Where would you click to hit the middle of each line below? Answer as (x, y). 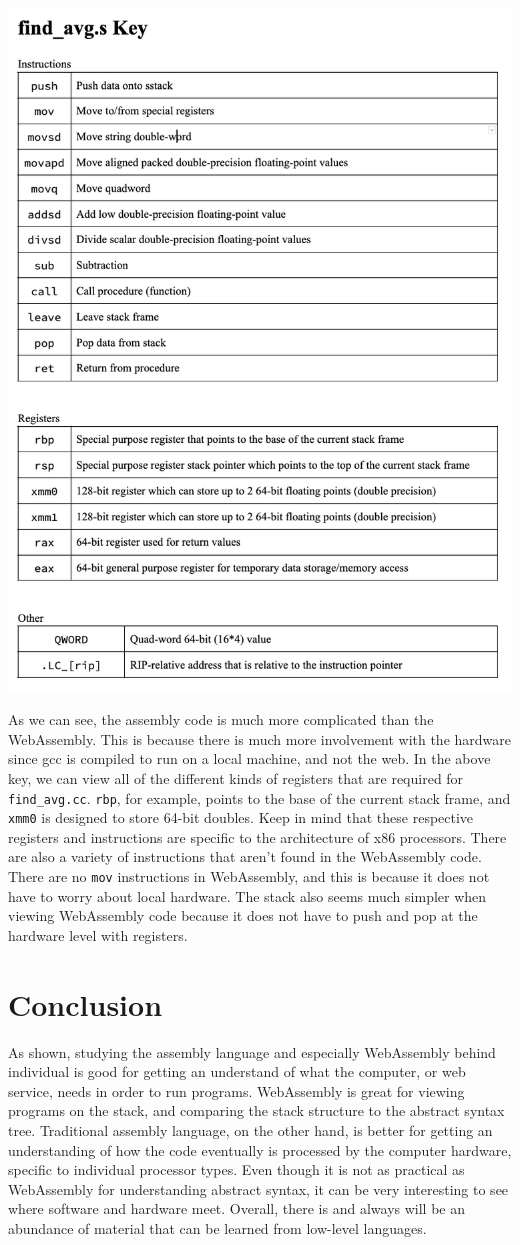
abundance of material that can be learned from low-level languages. (217, 1227)
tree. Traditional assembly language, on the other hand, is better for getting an (250, 1129)
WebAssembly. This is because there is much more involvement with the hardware (260, 738)
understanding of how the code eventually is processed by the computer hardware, (260, 1149)
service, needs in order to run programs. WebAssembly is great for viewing (236, 1090)
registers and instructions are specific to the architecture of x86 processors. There (257, 836)
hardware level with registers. (98, 934)
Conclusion (85, 1003)
